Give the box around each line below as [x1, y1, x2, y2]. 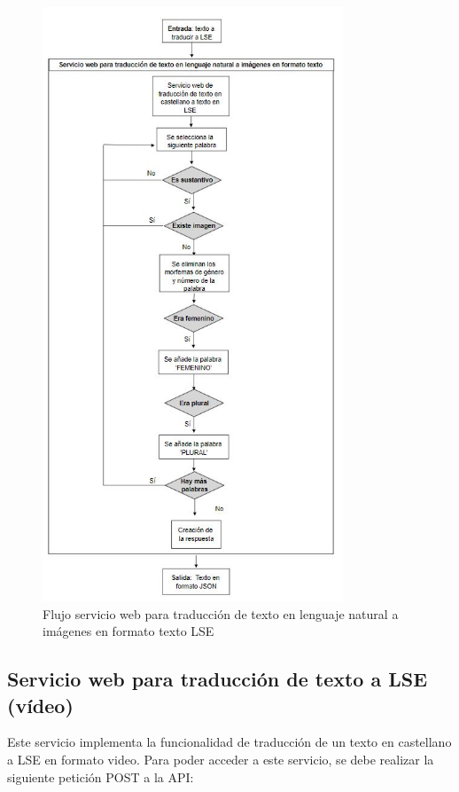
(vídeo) [7, 691, 74, 718]
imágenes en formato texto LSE [43, 622, 214, 640]
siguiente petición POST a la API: [7, 767, 194, 786]
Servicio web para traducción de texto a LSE [7, 665, 428, 693]
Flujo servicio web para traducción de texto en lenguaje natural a [43, 604, 399, 623]
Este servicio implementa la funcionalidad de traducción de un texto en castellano [7, 733, 452, 751]
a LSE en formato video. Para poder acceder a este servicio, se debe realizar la [7, 750, 434, 769]
